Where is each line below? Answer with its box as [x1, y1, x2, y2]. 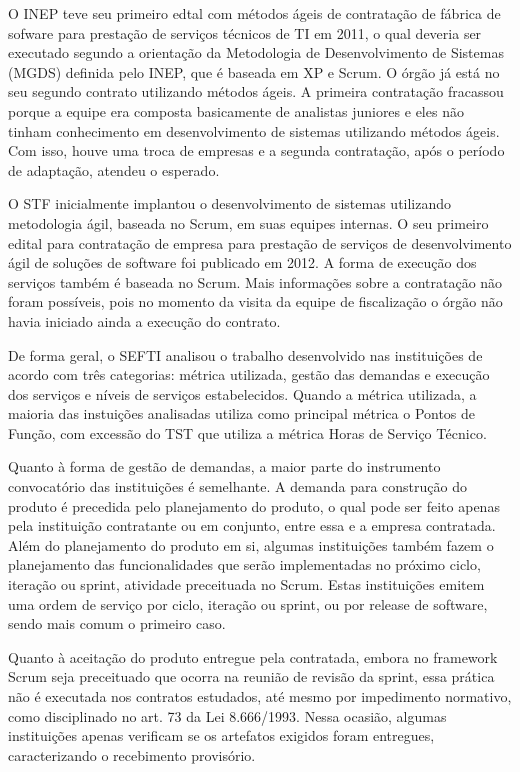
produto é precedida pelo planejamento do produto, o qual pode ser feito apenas [8, 495, 500, 516]
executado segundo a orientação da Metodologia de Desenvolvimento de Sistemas [8, 42, 504, 63]
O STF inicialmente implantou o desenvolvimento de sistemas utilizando [8, 193, 452, 214]
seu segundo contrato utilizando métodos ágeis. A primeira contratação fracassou [8, 81, 504, 102]
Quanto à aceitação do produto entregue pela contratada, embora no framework [8, 646, 498, 667]
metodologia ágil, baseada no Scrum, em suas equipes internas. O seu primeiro [8, 212, 489, 233]
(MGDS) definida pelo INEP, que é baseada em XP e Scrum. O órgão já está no [8, 61, 500, 82]
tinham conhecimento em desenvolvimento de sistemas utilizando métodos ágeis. [8, 120, 500, 141]
